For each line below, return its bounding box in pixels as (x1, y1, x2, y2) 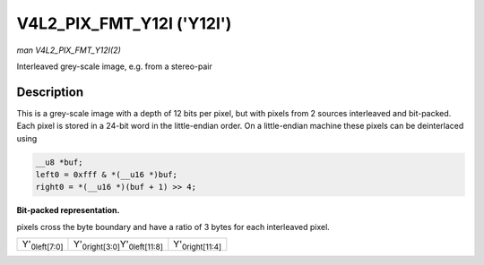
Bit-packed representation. (16, 205, 120, 216)
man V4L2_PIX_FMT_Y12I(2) (16, 45, 121, 56)
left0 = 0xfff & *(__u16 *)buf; (35, 170, 178, 179)
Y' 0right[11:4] (173, 238, 222, 252)
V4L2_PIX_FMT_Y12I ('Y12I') (16, 13, 232, 33)
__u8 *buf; (35, 157, 83, 167)
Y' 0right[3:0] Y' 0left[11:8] (73, 238, 163, 252)
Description (16, 84, 84, 99)
